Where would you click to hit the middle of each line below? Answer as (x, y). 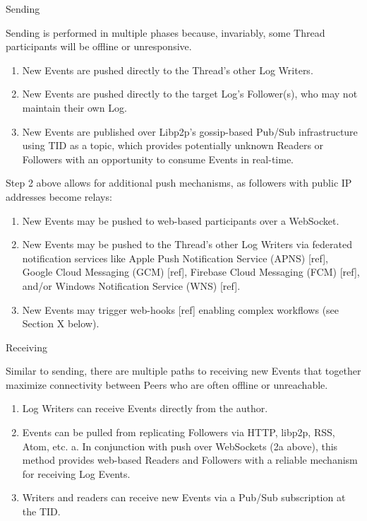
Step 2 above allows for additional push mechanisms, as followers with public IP (179, 183)
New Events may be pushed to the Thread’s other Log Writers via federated (187, 244)
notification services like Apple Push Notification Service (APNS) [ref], (175, 258)
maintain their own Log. (74, 107)
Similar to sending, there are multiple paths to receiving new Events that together (183, 371)
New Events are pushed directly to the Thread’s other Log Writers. (168, 70)
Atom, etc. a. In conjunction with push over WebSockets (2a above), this (180, 446)
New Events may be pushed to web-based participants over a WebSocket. (181, 220)
